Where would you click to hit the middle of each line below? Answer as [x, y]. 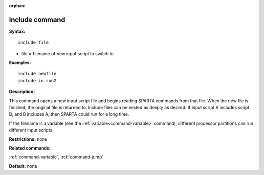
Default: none [23, 166]
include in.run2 [37, 80]
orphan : [17, 6]
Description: [22, 92]
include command [37, 20]
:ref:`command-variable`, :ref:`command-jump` [56, 157]
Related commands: [30, 148]
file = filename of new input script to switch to [67, 53]
